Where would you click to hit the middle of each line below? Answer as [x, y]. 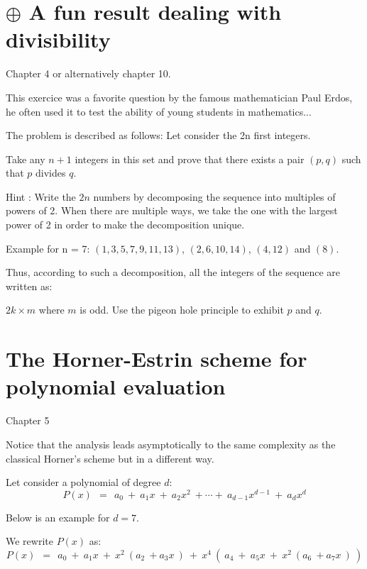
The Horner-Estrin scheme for [157, 359]
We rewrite [29, 541]
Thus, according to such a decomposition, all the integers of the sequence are [173, 272]
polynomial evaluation [116, 386]
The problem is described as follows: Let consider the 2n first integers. [158, 135]
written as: [29, 286]
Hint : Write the [41, 196]
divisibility [58, 39]
